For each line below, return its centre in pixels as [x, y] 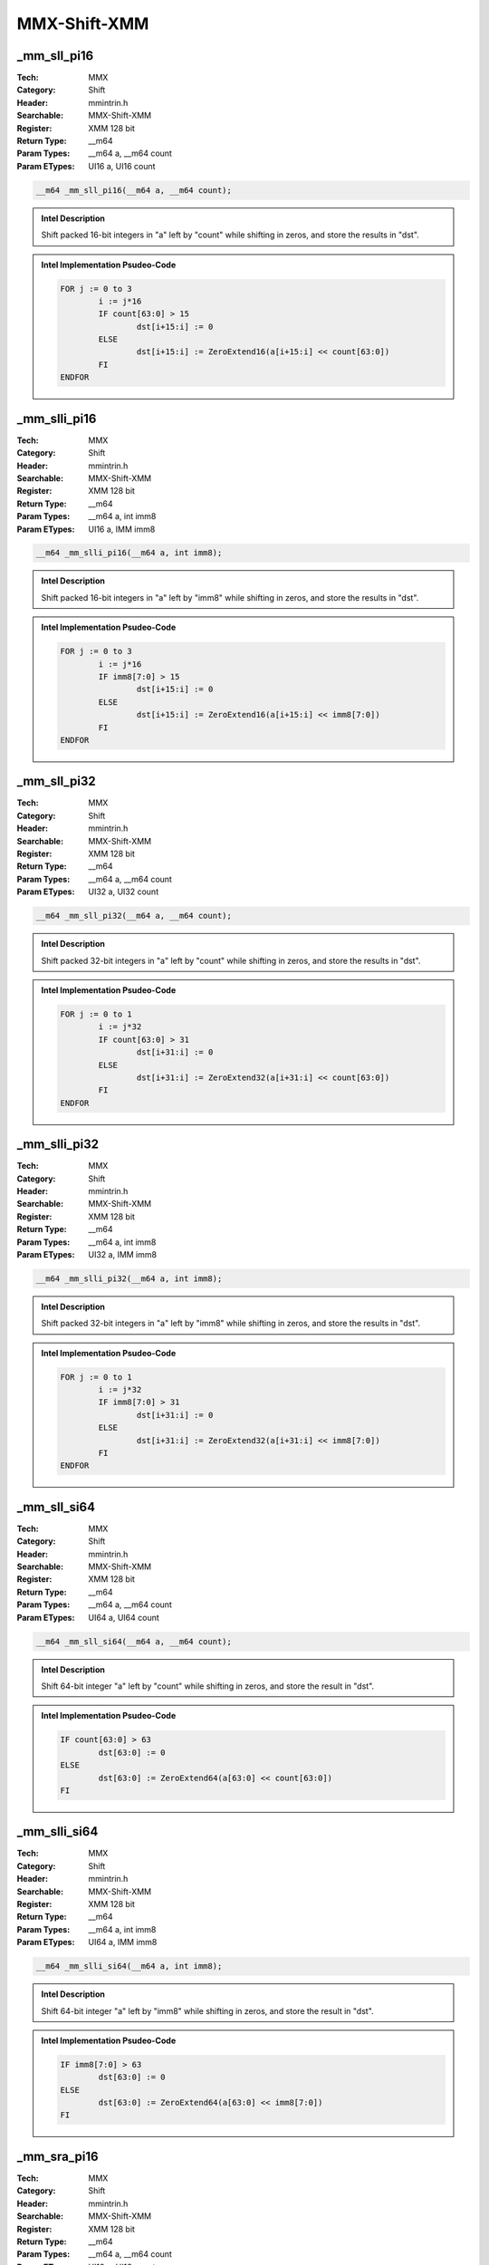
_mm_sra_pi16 [58, 2156]
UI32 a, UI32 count [123, 892]
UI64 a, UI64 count [124, 1617]
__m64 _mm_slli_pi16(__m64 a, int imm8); [129, 553]
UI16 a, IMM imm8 [122, 529]
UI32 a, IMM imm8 [123, 1254]
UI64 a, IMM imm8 [123, 1942]
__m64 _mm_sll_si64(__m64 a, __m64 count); [134, 1641]
